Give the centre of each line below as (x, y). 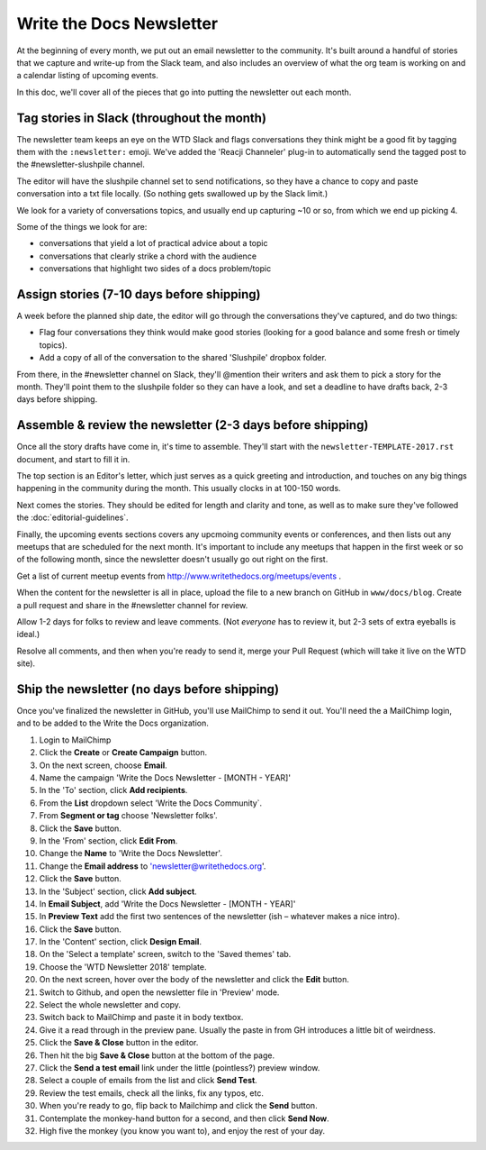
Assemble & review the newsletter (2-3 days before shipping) (193, 425)
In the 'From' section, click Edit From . (108, 840)
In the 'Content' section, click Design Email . (121, 942)
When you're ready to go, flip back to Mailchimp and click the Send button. (179, 1106)
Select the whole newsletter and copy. (110, 1005)
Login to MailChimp (75, 740)
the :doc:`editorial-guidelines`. (73, 517)
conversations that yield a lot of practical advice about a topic (153, 243)
